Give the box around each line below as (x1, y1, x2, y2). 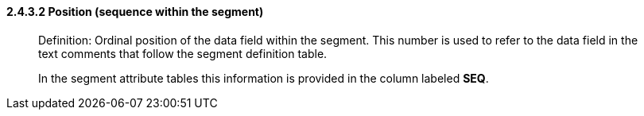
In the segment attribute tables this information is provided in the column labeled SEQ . (38, 71, 489, 85)
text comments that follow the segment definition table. (38, 46, 328, 60)
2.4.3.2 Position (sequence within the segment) (6, 5, 264, 18)
